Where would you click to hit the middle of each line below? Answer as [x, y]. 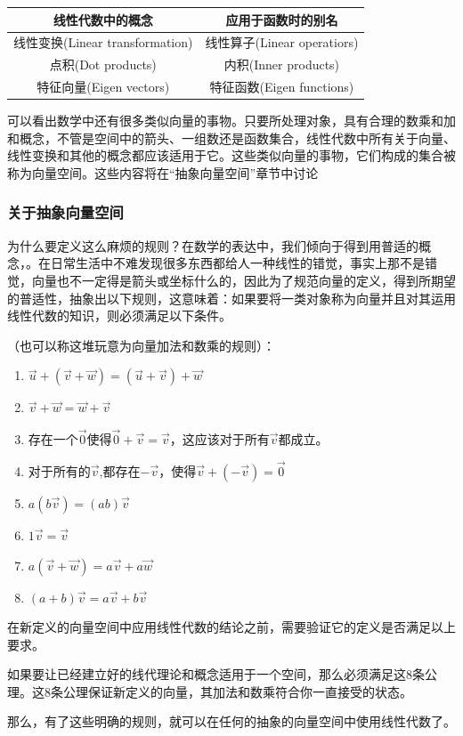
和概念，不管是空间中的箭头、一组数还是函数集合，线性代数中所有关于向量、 [231, 137]
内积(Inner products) [282, 65]
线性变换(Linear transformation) [103, 42]
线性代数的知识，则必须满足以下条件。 [119, 315]
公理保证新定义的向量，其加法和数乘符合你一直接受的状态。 [237, 691]
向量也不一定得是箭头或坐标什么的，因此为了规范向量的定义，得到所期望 [244, 280]
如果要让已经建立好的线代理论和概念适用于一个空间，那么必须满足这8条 [216, 674]
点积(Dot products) [103, 65]
